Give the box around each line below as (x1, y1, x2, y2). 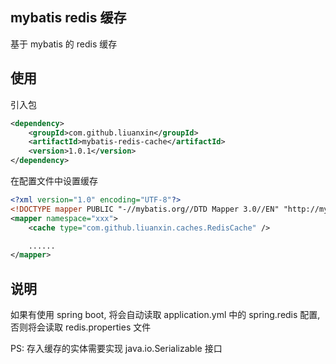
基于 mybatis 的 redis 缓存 (10, 38, 118, 50)
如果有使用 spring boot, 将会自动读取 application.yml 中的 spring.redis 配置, (10, 309, 321, 321)
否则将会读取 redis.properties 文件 (10, 321, 152, 333)
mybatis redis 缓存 (10, 9, 127, 27)
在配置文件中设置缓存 (10, 175, 98, 187)
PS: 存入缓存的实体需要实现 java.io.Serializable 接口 (10, 343, 223, 355)
